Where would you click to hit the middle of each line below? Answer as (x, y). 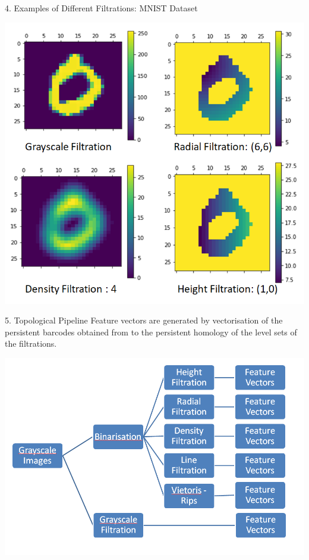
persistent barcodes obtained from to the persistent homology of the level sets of (151, 332)
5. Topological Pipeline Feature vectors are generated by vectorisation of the (144, 320)
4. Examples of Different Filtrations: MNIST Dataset (101, 8)
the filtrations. (31, 343)
